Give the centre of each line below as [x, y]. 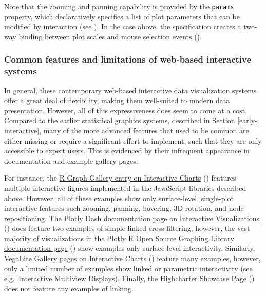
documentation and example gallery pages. [71, 160]
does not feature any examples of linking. [69, 288]
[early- [247, 120]
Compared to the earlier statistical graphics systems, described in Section [120, 120]
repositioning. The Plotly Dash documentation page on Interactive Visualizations [132, 218]
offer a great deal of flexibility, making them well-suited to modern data [117, 100]
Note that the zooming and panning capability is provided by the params [119, 6]
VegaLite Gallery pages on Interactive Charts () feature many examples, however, [132, 258]
